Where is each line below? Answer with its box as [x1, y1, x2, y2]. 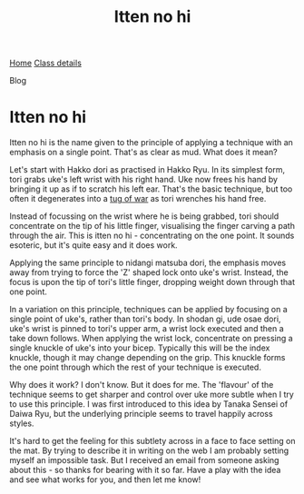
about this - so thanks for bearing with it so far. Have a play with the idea [9, 465, 281, 476]
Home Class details [9, 57, 82, 69]
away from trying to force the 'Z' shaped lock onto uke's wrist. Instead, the [9, 267, 289, 278]
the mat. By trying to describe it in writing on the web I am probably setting [9, 445, 289, 456]
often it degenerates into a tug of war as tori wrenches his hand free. [9, 193, 267, 204]
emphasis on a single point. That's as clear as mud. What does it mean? [9, 147, 279, 158]
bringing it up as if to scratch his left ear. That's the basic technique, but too [9, 183, 293, 194]
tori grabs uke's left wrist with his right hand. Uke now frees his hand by [9, 174, 279, 185]
